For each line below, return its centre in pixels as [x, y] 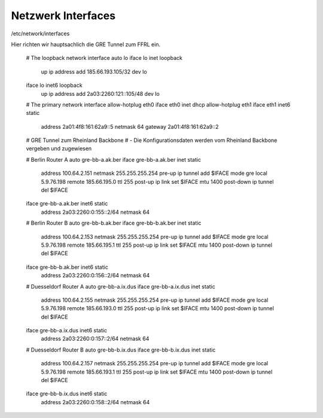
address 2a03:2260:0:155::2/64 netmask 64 [95, 212]
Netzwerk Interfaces [63, 16]
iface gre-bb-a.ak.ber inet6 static [67, 204]
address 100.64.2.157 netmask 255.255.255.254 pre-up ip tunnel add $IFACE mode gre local [155, 364]
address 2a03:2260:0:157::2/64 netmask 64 [95, 339]
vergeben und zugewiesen [59, 149]
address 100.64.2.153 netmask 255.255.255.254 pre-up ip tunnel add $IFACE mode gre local [155, 237]
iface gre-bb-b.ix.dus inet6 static [67, 394]
